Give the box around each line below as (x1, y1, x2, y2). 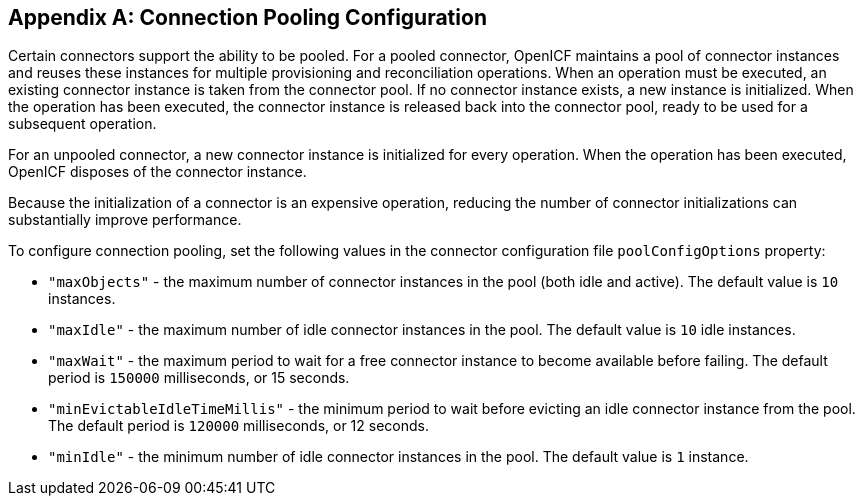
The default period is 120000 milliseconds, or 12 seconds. (48, 417, 430, 435)
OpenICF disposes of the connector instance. (8, 163, 307, 181)
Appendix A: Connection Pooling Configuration (8, 5, 487, 30)
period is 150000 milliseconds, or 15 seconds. (48, 369, 350, 387)
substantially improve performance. (8, 211, 242, 229)
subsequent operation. (8, 115, 157, 133)
